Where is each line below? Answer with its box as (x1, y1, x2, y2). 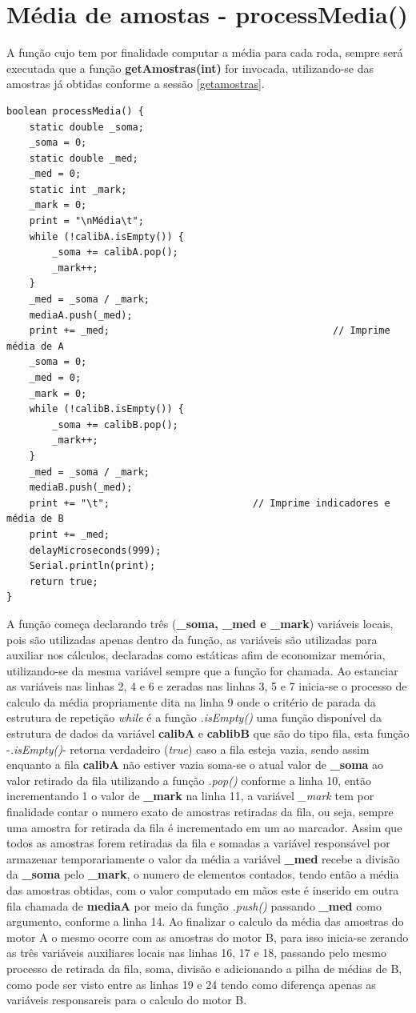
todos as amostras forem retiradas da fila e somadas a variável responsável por (6, 835, 390, 851)
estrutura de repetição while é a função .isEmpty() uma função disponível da (6, 709, 382, 726)
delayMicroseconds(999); (29, 544, 162, 556)
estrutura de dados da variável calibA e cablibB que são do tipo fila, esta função (6, 725, 410, 742)
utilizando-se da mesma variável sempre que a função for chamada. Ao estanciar (6, 662, 398, 679)
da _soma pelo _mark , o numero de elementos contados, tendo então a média (6, 866, 399, 883)
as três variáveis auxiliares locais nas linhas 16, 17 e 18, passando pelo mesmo (6, 944, 386, 961)
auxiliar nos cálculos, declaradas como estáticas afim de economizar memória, (6, 647, 386, 663)
